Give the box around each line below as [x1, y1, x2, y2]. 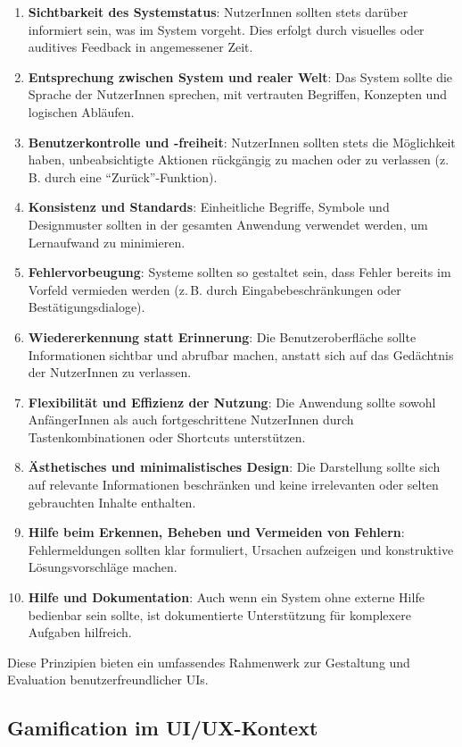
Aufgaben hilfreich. [28, 623, 132, 642]
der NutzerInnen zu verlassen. [28, 363, 192, 382]
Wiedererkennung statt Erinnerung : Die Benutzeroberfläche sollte [28, 327, 417, 346]
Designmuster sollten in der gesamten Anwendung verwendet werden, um [28, 214, 428, 233]
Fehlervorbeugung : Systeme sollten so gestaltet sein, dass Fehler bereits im [28, 263, 451, 281]
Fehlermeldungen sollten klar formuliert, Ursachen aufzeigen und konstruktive [28, 540, 454, 558]
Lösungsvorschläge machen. [28, 558, 177, 576]
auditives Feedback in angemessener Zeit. [28, 38, 253, 56]
